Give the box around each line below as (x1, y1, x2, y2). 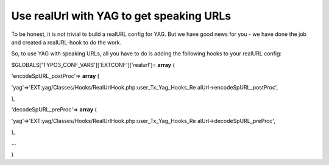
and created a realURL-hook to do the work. (11, 38, 122, 46)
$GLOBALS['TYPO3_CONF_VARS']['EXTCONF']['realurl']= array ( (11, 61, 175, 68)
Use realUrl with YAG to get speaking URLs (11, 9, 232, 23)
